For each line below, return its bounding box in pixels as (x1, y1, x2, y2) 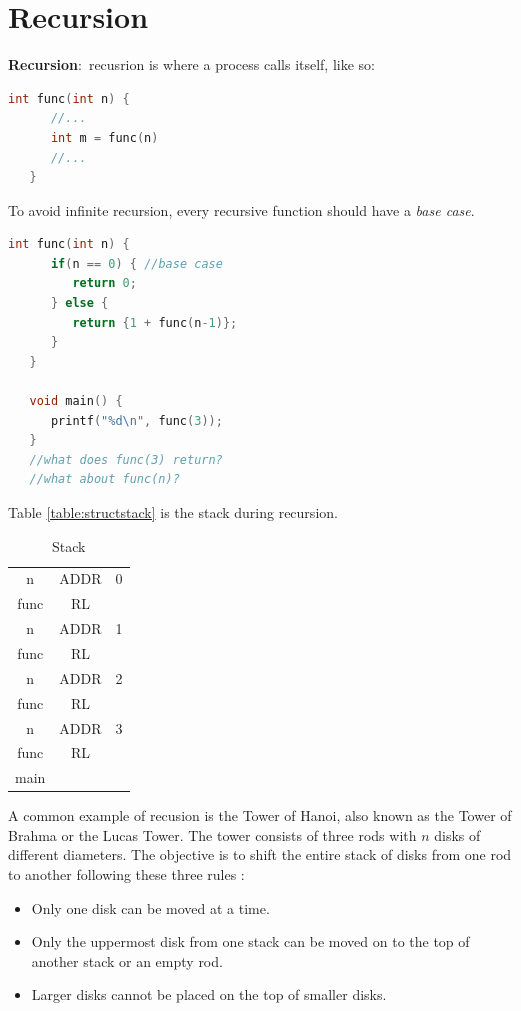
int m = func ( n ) (50, 130, 159, 145)
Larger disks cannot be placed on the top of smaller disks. (31, 984, 387, 1005)
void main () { (29, 394, 123, 409)
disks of (434, 824, 481, 845)
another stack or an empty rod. (31, 950, 223, 971)
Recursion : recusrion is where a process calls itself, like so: (8, 54, 375, 75)
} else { (50, 296, 109, 311)
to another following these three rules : (8, 864, 245, 885)
